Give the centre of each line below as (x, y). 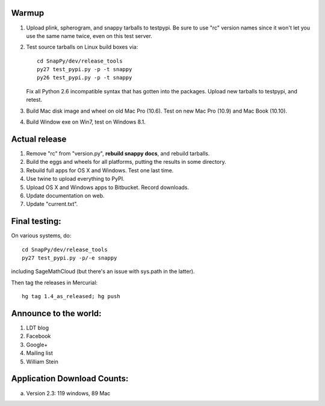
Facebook (39, 336)
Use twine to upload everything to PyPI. (75, 179)
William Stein (42, 361)
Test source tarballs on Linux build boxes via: (82, 47)
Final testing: (36, 221)
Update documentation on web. (65, 195)
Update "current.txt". (52, 204)
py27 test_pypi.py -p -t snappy (85, 70)
